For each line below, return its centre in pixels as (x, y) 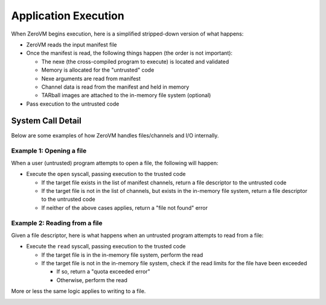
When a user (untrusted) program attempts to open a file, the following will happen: (115, 163)
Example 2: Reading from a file (57, 223)
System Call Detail (46, 121)
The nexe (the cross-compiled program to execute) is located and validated (135, 61)
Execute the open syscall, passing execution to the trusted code (106, 174)
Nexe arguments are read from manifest (91, 78)
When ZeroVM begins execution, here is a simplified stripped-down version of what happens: (127, 34)
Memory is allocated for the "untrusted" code (98, 70)
